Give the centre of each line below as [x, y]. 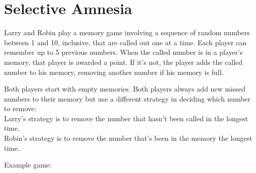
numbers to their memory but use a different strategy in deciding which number [127, 98]
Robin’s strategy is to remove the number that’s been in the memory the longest [128, 138]
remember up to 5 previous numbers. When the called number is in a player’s [123, 52]
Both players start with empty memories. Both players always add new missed [125, 89]
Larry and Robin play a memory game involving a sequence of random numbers [127, 32]
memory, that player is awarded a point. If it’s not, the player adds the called [123, 62]
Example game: [28, 165]
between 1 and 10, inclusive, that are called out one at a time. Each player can [125, 42]
